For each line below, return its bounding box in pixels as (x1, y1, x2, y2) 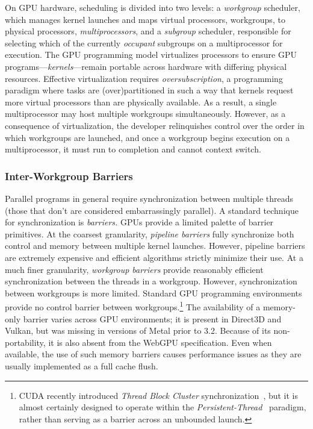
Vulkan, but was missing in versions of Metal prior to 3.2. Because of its (5, 324, 271, 337)
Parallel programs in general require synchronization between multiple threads (5, 192, 294, 204)
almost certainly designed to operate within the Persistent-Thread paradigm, (19, 401, 306, 413)
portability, (5, 336, 46, 348)
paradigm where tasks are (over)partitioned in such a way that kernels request (5, 84, 294, 96)
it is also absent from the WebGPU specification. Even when (48, 336, 272, 348)
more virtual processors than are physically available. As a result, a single (5, 95, 277, 108)
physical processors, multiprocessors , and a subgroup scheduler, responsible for (5, 25, 291, 37)
